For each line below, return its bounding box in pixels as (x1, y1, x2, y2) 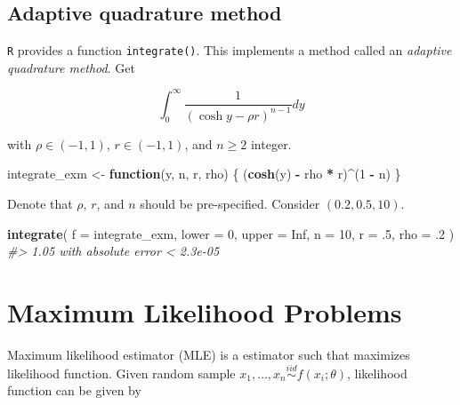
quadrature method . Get (7, 58, 135, 76)
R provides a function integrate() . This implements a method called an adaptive (7, 41, 452, 60)
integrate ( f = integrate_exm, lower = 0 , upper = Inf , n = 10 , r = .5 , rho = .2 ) (7, 224, 455, 242)
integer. (250, 134, 292, 153)
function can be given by (7, 381, 141, 400)
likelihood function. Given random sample (7, 363, 236, 382)
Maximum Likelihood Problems (7, 294, 402, 330)
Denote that (7, 195, 73, 213)
